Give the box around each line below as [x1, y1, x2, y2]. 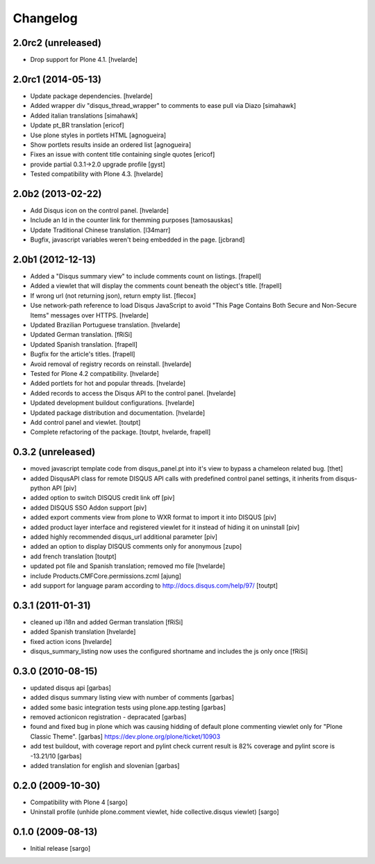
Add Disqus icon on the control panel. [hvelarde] [30, 206, 169, 214]
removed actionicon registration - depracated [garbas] [30, 713, 187, 721]
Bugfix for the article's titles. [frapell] [30, 350, 135, 359]
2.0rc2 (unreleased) [12, 37, 102, 49]
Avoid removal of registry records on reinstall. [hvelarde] [30, 359, 192, 368]
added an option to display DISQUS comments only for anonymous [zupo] [30, 542, 242, 551]
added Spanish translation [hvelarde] [30, 627, 136, 636]
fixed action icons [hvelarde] [30, 637, 112, 645]
